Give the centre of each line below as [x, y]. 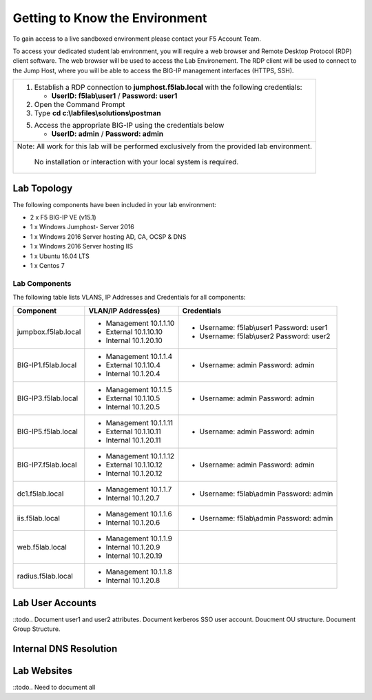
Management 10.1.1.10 [140, 323]
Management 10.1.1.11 [139, 422]
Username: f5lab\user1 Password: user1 [263, 327]
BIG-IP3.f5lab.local [48, 398]
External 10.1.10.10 [134, 331]
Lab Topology [43, 188]
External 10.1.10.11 [133, 431]
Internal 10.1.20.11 [133, 440]
